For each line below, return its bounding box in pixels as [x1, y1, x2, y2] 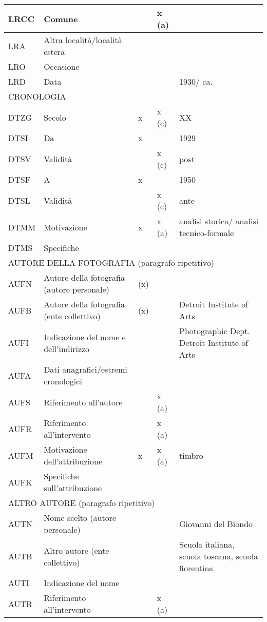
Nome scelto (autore [44, 512, 117, 523]
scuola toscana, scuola [179, 550, 258, 562]
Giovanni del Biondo [179, 517, 253, 530]
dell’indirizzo [44, 342, 90, 355]
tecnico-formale [179, 227, 234, 239]
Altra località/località [44, 34, 122, 46]
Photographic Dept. [179, 325, 250, 337]
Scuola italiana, [179, 538, 235, 550]
